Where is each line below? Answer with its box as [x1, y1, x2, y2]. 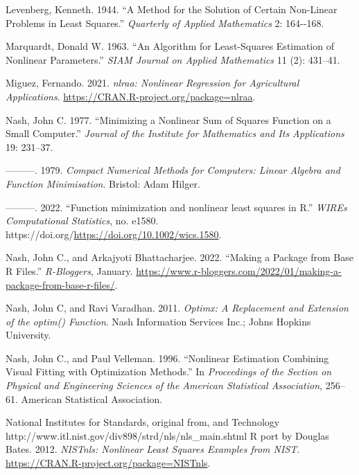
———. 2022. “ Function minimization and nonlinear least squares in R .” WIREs [6, 199, 347, 214]
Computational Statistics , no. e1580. [6, 213, 159, 228]
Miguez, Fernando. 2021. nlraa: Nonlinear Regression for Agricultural [6, 75, 299, 90]
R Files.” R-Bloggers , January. [6, 263, 133, 278]
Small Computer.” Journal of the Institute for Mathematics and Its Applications [6, 126, 344, 141]
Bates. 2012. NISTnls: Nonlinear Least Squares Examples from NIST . [6, 442, 300, 456]
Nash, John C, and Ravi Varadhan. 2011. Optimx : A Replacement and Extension [6, 301, 349, 315]
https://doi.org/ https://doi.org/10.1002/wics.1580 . [6, 226, 222, 241]
